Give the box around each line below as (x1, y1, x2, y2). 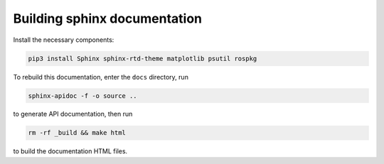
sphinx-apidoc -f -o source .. (28, 92, 138, 99)
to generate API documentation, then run (13, 110, 133, 119)
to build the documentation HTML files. (13, 147, 128, 155)
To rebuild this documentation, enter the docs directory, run (13, 72, 188, 81)
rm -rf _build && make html (28, 129, 126, 137)
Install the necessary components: (13, 35, 114, 44)
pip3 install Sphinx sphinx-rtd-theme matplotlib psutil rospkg (28, 54, 257, 62)
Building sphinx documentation (13, 11, 203, 26)
